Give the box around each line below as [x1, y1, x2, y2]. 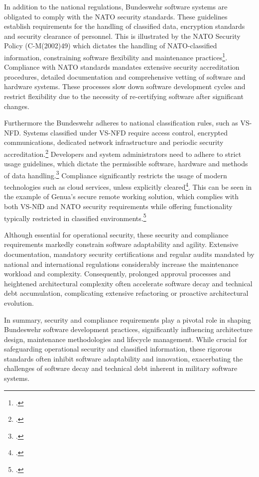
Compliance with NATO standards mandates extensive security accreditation [4, 62, 240, 72]
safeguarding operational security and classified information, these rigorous [4, 344, 232, 354]
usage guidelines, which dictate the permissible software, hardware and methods [4, 158, 248, 169]
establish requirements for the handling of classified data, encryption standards [4, 21, 245, 31]
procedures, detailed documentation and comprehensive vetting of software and [4, 71, 246, 82]
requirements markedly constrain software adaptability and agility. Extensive [4, 239, 239, 249]
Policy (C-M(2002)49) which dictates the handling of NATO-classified [4, 40, 217, 51]
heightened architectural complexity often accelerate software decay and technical [4, 278, 253, 288]
